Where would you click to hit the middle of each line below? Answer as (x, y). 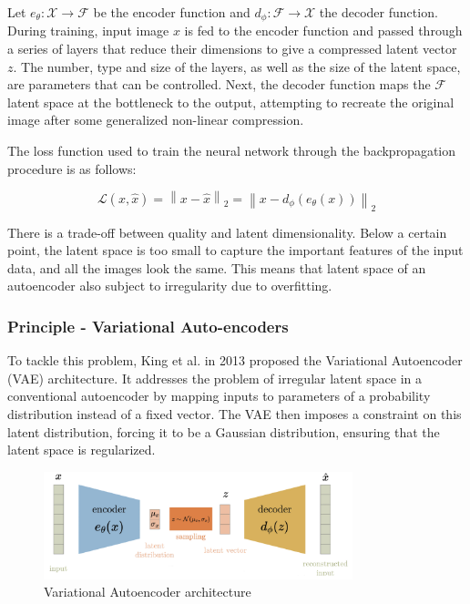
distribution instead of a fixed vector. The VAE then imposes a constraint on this (235, 413)
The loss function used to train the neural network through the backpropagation (232, 151)
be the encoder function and (172, 12)
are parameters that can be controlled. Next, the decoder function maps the (219, 84)
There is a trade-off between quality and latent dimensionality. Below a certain (227, 232)
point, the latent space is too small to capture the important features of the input (235, 250)
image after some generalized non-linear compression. (156, 120)
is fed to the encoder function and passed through (323, 31)
